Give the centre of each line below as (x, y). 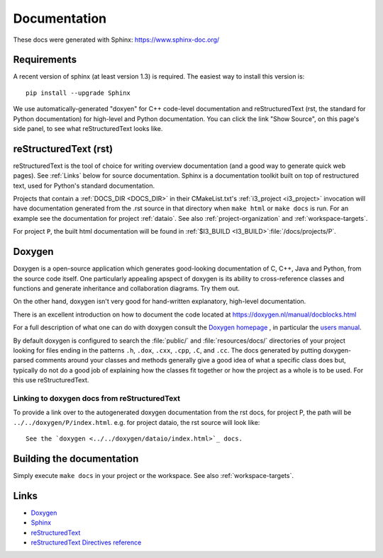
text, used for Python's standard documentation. (84, 186)
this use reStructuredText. (51, 380)
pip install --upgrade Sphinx (78, 93)
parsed (23, 360)
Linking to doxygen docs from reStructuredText (97, 398)
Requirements (45, 60)
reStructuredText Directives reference (86, 542)
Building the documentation (76, 459)
